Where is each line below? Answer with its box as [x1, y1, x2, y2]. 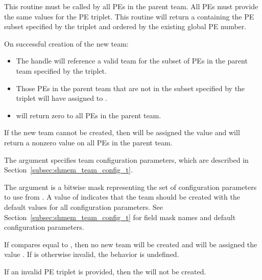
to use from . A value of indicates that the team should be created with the [4, 191, 240, 202]
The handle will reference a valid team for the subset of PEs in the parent [16, 55, 248, 66]
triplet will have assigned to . [16, 93, 107, 103]
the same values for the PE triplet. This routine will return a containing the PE [4, 11, 254, 21]
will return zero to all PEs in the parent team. [16, 110, 161, 120]
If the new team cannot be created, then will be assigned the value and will [4, 127, 240, 138]
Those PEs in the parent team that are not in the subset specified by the [16, 82, 245, 93]
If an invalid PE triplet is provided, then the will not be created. [4, 266, 206, 276]
